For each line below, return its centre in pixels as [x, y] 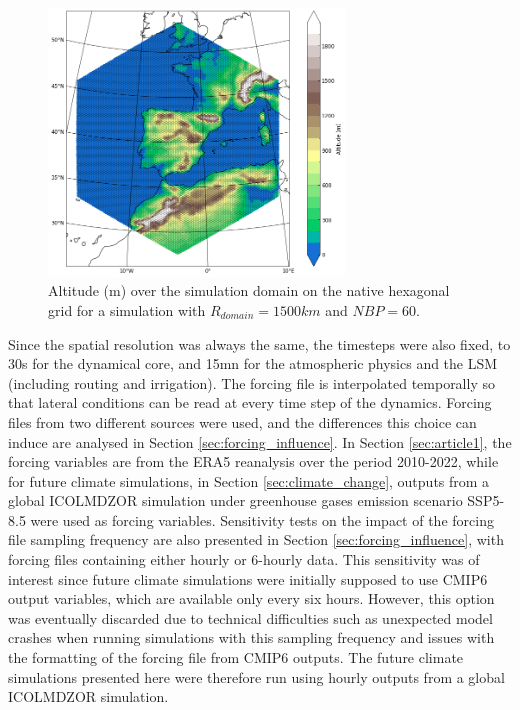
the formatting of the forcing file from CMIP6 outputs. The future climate [236, 657]
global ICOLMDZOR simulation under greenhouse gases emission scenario [235, 500]
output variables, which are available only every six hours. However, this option [251, 598]
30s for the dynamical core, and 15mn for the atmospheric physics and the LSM [253, 363]
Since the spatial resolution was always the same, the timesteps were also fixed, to [259, 343]
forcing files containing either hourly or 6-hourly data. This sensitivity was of [244, 559]
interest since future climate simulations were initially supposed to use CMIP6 [248, 578]
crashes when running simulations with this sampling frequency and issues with [251, 637]
